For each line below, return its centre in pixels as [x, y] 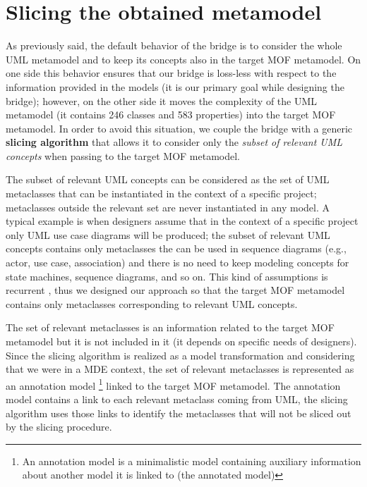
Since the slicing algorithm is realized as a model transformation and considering [180, 355]
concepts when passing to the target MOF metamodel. [123, 155]
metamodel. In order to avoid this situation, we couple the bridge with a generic [179, 128]
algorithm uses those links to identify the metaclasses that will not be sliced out [179, 413]
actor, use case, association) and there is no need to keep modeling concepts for [178, 263]
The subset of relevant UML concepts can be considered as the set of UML [168, 179]
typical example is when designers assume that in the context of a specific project [182, 221]
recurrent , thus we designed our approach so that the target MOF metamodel [175, 290]
